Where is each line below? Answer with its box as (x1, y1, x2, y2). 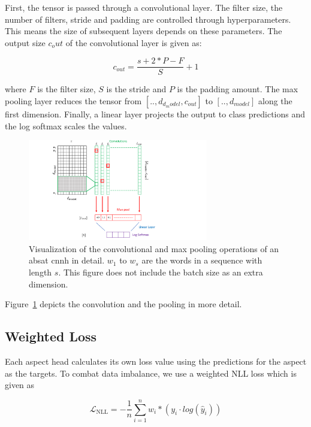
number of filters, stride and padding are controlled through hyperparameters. (5, 13, 291, 25)
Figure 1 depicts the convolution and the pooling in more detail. (5, 298, 242, 310)
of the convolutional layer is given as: (65, 36, 202, 49)
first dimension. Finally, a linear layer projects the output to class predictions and (5, 108, 306, 120)
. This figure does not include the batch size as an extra (58, 265, 263, 278)
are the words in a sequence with (141, 254, 262, 267)
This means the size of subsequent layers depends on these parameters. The (5, 25, 282, 37)
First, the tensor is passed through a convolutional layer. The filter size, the (5, 1, 283, 13)
